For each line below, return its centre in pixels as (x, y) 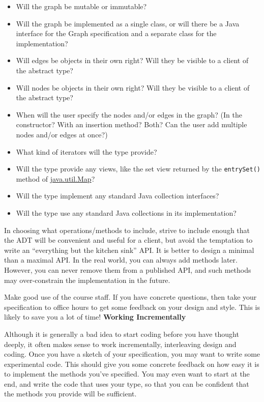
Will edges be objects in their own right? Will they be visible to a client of (132, 60)
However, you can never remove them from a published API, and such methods (128, 269)
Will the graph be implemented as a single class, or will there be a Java (128, 23)
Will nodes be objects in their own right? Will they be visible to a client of (133, 87)
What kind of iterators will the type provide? (86, 151)
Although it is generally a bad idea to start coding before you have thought (122, 334)
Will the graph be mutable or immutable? (81, 6)
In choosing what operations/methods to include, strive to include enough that (127, 230)
